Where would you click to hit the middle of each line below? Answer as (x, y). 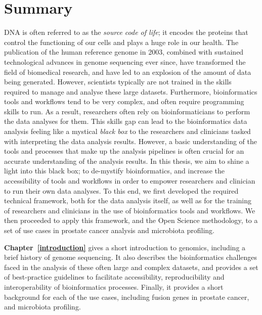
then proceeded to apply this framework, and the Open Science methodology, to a (131, 220)
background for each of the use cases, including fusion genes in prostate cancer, (127, 297)
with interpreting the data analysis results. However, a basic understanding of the (131, 141)
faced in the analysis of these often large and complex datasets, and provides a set (131, 267)
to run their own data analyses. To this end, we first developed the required (121, 190)
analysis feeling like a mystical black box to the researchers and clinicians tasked (127, 131)
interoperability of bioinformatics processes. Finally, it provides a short (114, 286)
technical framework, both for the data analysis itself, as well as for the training (128, 200)
